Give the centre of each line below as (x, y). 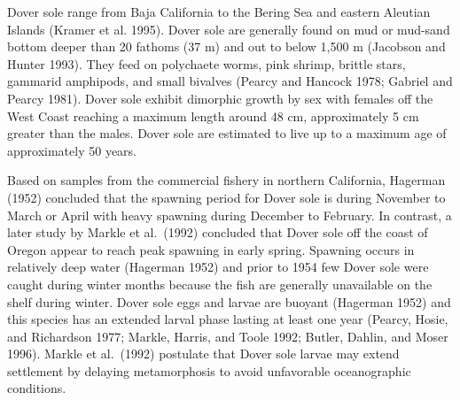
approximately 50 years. (72, 150)
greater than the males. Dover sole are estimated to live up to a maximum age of (227, 133)
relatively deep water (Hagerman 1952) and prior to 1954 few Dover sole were (218, 267)
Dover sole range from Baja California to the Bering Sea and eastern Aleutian (219, 12)
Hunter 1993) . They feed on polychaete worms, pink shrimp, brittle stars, (207, 63)
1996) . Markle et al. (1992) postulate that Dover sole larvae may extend (203, 354)
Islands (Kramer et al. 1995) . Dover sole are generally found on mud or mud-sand (229, 29)
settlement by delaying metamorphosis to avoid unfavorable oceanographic (209, 370)
